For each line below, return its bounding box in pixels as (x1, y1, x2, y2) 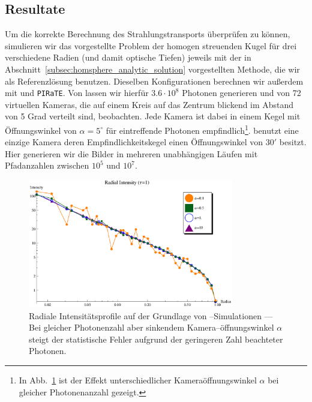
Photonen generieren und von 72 (182, 86, 301, 99)
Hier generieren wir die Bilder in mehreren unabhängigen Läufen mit (5, 147, 258, 160)
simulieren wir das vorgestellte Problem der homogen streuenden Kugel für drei (5, 39, 297, 52)
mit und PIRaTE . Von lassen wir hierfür (5, 86, 149, 99)
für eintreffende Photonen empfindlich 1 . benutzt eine (106, 122, 299, 136)
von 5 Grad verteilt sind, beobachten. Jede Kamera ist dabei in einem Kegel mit (5, 110, 301, 122)
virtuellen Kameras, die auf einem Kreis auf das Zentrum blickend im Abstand (5, 98, 294, 110)
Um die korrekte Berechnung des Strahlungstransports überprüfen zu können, (5, 28, 290, 40)
